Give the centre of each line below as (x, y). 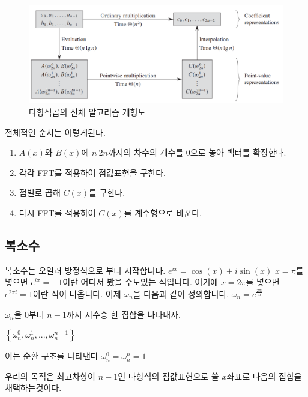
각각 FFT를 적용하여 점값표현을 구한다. (92, 172)
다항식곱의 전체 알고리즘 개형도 (87, 111)
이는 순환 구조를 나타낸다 (52, 356)
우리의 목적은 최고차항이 (50, 376)
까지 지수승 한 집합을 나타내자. (123, 314)
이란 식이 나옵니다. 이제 (77, 293)
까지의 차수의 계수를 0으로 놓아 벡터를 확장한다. (197, 152)
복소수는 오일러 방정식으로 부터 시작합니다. (85, 270)
